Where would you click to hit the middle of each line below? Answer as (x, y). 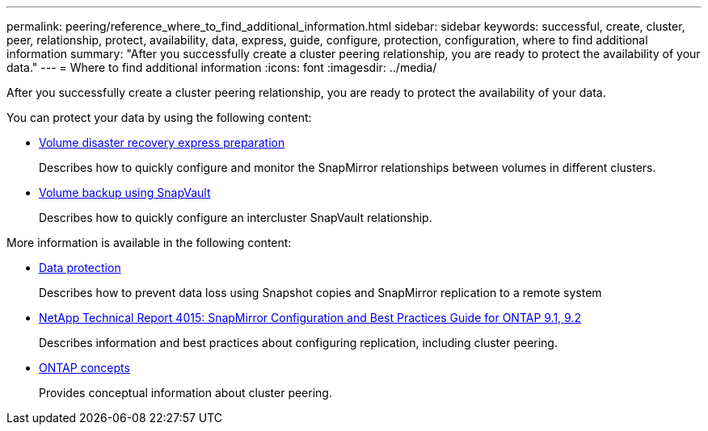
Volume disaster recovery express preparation (162, 142)
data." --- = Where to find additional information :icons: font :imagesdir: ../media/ (222, 67)
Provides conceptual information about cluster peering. (185, 393)
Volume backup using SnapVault (125, 192)
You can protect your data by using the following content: (159, 117)
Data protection (80, 268)
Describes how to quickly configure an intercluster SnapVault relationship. (236, 218)
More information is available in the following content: (149, 243)
